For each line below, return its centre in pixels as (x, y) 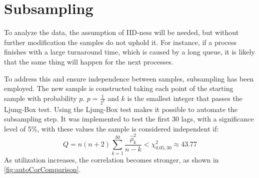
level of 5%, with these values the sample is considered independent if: (111, 128)
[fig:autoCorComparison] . (42, 169)
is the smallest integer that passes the (185, 98)
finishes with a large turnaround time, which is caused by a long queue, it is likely (129, 52)
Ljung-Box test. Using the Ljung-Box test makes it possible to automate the (121, 109)
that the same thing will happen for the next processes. (89, 61)
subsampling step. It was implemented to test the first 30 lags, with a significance (129, 119)
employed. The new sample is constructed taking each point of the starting (119, 88)
